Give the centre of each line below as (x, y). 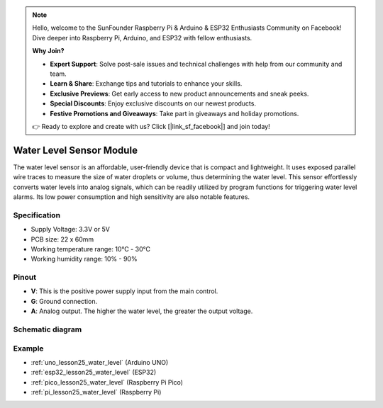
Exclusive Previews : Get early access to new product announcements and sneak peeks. (179, 93)
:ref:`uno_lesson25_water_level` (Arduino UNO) (100, 362)
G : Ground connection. (64, 301)
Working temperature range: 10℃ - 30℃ (90, 249)
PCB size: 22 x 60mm (62, 239)
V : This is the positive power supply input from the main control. (124, 291)
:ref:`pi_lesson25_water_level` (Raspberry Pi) (96, 392)
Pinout (25, 278)
